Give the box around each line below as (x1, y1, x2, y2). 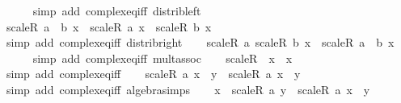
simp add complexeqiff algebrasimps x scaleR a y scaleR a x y (6, 80, 370, 97)
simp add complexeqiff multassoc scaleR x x (32, 49, 293, 66)
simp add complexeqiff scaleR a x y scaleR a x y (6, 65, 301, 82)
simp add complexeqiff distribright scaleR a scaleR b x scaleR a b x (6, 34, 395, 51)
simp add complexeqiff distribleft (32, 2, 201, 19)
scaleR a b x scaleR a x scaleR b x (6, 18, 212, 35)
